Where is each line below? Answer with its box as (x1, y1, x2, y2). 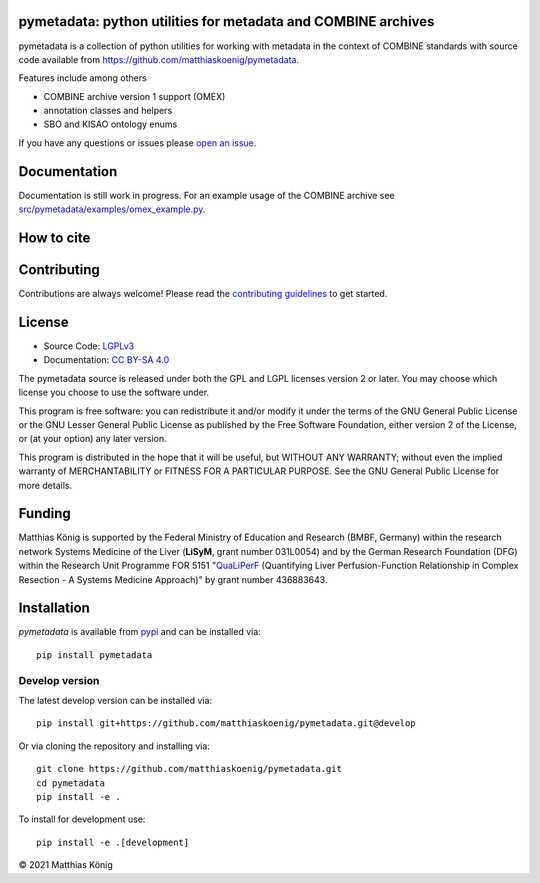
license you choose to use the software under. (18, 386, 210, 399)
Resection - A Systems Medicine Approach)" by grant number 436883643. (18, 573, 328, 585)
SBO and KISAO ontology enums (43, 118, 178, 130)
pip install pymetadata (36, 649, 153, 660)
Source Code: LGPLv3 (43, 340, 135, 352)
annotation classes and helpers (43, 105, 173, 117)
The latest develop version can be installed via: (18, 695, 213, 707)
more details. (18, 479, 73, 491)
